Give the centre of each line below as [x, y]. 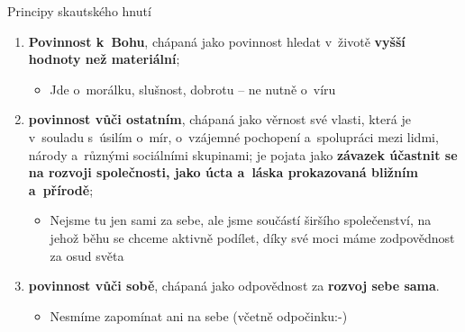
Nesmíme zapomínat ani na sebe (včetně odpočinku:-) [199, 315]
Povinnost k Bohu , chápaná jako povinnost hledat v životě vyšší [217, 41]
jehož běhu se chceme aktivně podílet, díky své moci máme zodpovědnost [252, 237]
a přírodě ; [61, 189]
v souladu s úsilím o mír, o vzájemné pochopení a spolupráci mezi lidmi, [233, 136]
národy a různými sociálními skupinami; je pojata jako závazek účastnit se [243, 154]
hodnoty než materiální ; [104, 59]
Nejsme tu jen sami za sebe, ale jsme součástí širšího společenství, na [241, 220]
